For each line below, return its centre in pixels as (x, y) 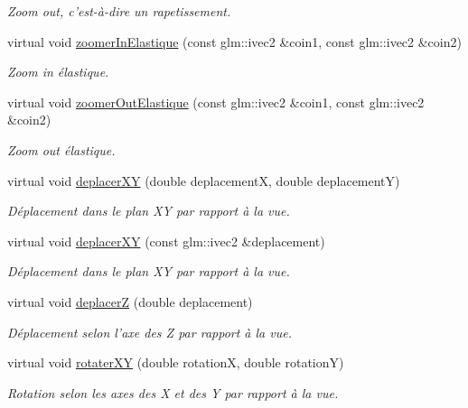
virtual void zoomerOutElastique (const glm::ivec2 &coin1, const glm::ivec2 (216, 102)
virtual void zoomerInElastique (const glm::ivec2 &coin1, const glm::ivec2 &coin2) (234, 41)
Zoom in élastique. (58, 72)
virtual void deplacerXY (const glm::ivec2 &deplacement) (166, 241)
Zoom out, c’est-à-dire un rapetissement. (119, 11)
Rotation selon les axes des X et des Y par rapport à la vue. (173, 392)
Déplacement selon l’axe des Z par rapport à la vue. (150, 332)
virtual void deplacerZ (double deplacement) (130, 301)
